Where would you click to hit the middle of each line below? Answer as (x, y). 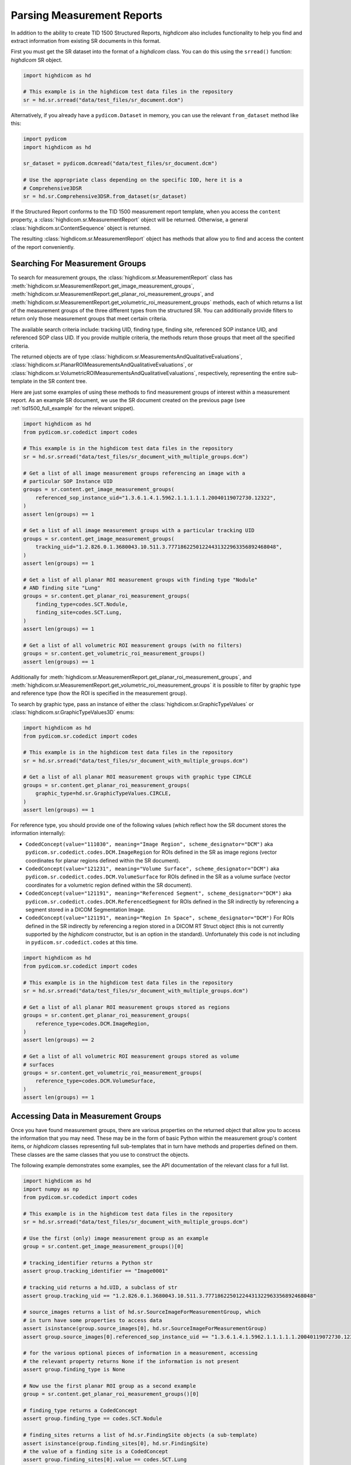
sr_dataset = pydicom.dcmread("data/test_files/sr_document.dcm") (120, 163)
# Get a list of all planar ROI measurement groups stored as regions (127, 1007)
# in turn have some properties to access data (92, 1320)
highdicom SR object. (37, 60)
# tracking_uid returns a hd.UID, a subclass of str (100, 1287)
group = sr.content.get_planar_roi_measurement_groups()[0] (111, 1394)
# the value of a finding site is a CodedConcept (96, 1452)
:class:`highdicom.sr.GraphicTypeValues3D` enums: (73, 713)
